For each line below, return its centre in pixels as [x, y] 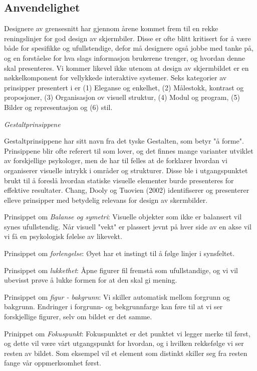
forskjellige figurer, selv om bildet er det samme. [78, 317]
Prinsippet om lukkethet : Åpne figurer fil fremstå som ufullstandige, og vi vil [121, 270]
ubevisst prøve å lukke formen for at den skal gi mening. [91, 280]
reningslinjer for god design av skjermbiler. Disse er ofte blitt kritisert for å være [127, 38]
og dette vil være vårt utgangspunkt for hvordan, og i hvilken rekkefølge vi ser [124, 343]
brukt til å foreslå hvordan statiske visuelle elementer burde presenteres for [119, 180]
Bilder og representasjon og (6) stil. [58, 107]
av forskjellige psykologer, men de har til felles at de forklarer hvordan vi [116, 160]
